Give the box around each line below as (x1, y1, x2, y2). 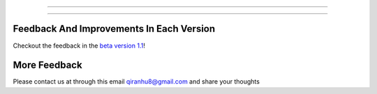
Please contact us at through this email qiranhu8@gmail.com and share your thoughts (13, 77, 260, 86)
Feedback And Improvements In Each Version (13, 23, 216, 35)
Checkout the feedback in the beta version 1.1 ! (13, 41, 146, 50)
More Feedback (13, 59, 83, 71)
